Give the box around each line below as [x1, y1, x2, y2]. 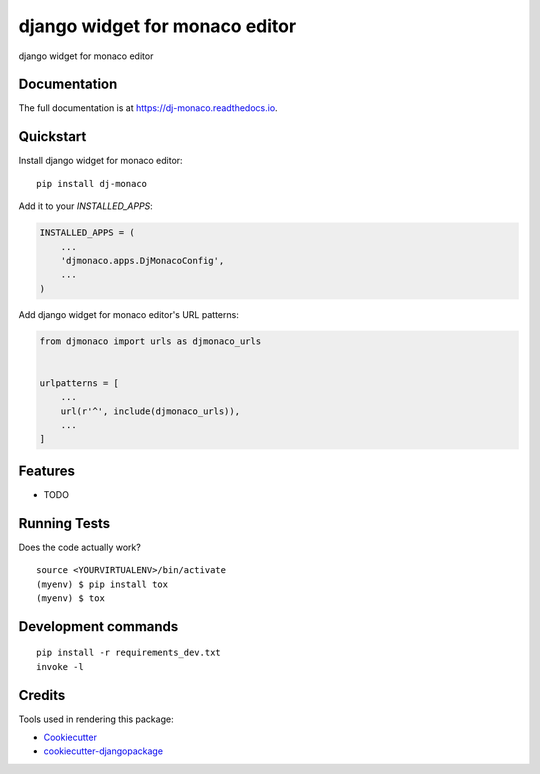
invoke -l [36, 661, 84, 672]
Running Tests [18, 515, 110, 532]
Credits [18, 686, 66, 704]
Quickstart [18, 128, 87, 145]
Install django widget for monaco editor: [18, 155, 184, 167]
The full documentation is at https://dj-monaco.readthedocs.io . [18, 102, 279, 114]
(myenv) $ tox [36, 592, 105, 604]
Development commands [18, 618, 179, 635]
